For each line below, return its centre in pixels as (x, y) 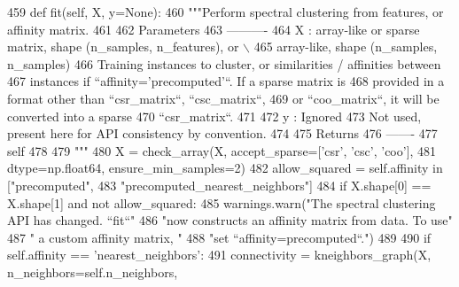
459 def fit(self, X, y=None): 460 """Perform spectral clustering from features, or (226, 12)
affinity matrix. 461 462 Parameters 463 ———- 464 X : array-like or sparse (214, 29)
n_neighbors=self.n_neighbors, (93, 271)
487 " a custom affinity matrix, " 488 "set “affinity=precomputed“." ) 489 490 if (219, 237)
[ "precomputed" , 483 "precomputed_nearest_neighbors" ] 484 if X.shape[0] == (219, 185)
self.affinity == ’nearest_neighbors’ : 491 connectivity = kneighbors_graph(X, (219, 255)
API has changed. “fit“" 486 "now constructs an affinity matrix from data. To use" (230, 220)
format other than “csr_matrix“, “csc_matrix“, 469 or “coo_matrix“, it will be (223, 98)
